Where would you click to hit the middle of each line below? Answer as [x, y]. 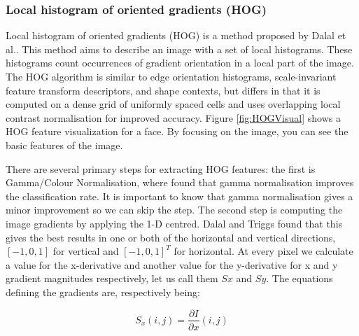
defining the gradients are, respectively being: [103, 292]
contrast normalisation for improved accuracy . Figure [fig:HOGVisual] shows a [173, 117]
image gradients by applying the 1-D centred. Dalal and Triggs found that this [174, 223]
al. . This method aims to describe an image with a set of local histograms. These [179, 49]
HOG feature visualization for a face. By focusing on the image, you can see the [177, 131]
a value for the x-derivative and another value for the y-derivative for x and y [172, 264]
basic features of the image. [64, 145]
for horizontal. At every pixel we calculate [263, 251]
